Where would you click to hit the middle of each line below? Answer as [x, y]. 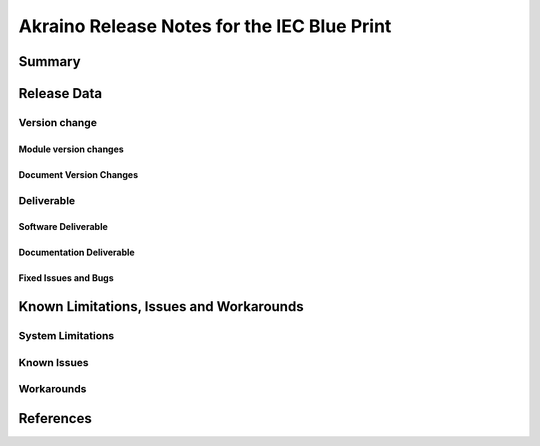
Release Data [60, 93]
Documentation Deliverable [76, 252]
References [55, 418]
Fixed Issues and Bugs [66, 278]
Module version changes [71, 149]
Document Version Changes [78, 174]
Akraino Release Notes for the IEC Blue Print [205, 26]
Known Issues [53, 362]
